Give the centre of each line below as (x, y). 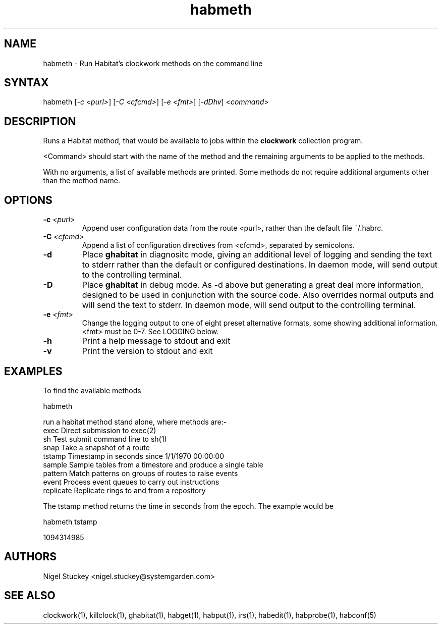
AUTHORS (31, 557)
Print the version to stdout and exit (147, 351)
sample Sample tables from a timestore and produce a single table (153, 464)
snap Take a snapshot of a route (96, 447)
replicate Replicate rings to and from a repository (124, 490)
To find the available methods (92, 390)
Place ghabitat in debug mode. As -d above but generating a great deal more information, (253, 285)
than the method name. (82, 181)
